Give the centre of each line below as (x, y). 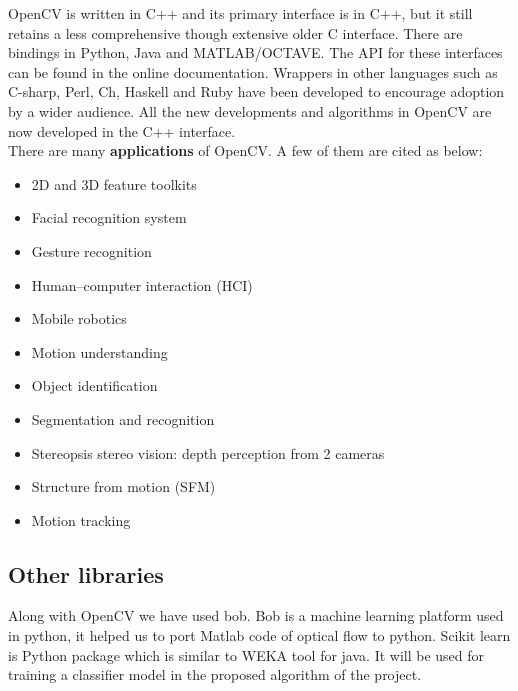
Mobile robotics (79, 318)
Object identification (94, 385)
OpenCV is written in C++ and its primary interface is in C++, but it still (240, 13)
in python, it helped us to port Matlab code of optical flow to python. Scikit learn (259, 635)
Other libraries (86, 573)
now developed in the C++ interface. (122, 130)
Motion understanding (99, 351)
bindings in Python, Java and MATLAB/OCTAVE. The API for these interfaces (255, 52)
